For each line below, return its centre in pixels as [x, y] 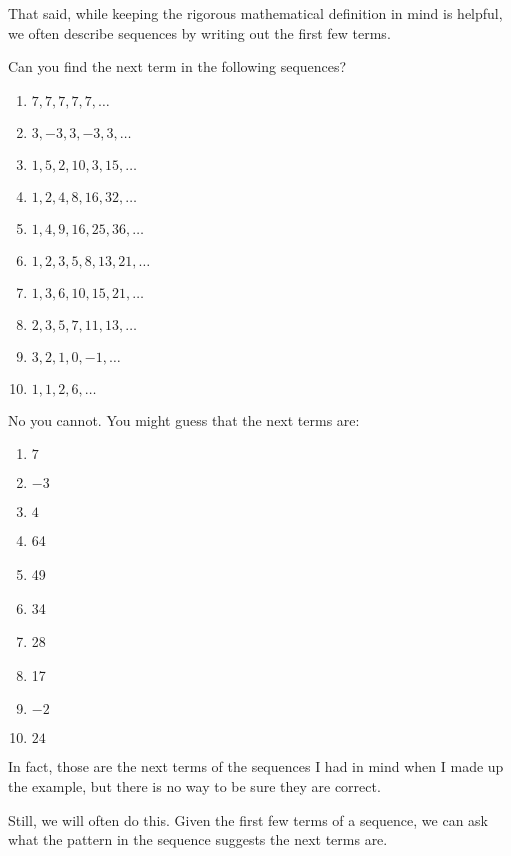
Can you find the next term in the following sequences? [177, 66]
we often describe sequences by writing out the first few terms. [199, 32]
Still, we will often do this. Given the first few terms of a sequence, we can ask [248, 819]
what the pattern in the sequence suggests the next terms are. [198, 839]
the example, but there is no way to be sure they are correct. [194, 785]
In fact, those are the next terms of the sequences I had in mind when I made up [256, 766]
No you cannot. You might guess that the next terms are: [184, 419]
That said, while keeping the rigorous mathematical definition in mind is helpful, [255, 13]
